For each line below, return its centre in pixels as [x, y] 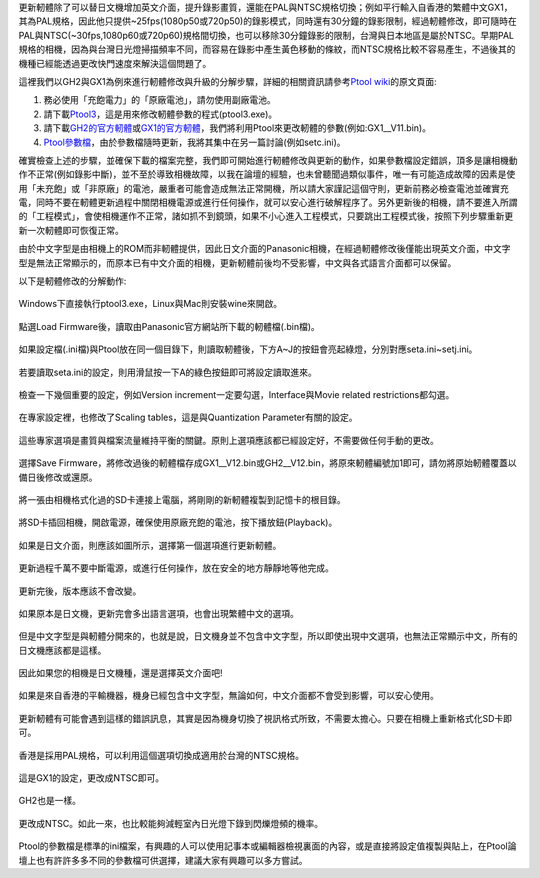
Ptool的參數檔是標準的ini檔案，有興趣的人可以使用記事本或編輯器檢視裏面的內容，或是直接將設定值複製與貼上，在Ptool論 [267, 846]
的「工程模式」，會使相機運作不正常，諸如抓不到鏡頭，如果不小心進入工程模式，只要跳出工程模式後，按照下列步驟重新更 [266, 216]
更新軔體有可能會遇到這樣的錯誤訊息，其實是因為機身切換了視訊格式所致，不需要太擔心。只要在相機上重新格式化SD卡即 [265, 718]
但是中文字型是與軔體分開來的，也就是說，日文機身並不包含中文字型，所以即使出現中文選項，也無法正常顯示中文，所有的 [268, 636]
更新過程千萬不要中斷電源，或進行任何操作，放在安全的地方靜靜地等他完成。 [176, 568]
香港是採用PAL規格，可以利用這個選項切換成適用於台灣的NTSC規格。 [161, 755]
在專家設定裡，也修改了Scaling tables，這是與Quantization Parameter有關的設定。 [188, 417]
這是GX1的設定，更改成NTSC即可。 [91, 778]
